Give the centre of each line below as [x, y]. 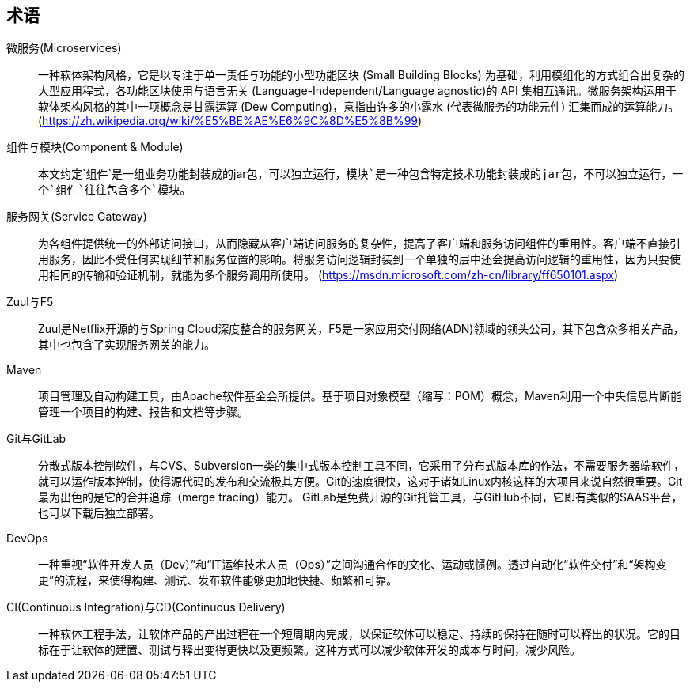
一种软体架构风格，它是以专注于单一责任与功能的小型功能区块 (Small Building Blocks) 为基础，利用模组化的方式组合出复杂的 [361, 75]
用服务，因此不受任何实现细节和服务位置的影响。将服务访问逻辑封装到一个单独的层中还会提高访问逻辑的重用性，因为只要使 [359, 259]
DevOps [27, 539]
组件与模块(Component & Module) [95, 147]
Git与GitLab [36, 439]
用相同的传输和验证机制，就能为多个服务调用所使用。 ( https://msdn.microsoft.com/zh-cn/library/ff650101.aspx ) [328, 275]
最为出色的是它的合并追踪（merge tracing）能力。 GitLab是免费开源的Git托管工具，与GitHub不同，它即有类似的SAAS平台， [360, 497]
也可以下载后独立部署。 [99, 513]
